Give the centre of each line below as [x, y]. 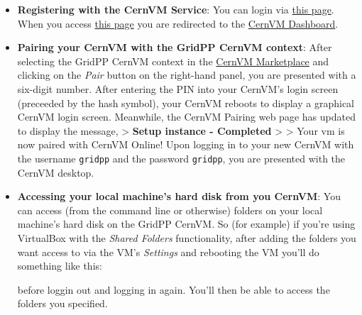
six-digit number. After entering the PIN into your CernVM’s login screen [178, 88]
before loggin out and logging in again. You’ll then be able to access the [174, 289]
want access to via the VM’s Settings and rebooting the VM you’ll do [168, 252]
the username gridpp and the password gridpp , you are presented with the [181, 158]
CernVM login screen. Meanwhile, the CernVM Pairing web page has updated [186, 117]
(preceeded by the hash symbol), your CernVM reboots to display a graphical [186, 103]
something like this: [60, 266]
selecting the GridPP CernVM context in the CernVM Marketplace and [173, 61]
